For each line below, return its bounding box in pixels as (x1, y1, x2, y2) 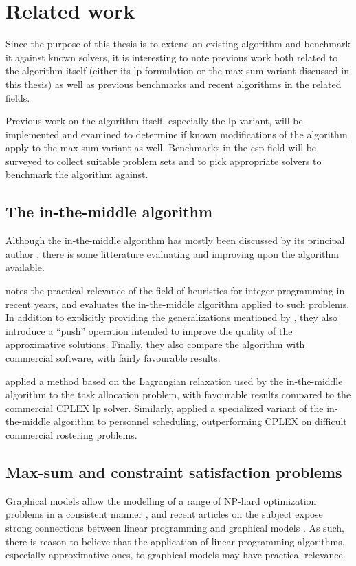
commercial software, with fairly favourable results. (5, 351, 221, 365)
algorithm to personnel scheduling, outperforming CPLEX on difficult (53, 414, 347, 428)
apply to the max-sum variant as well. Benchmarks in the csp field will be (5, 140, 317, 155)
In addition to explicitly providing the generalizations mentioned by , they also (5, 310, 337, 325)
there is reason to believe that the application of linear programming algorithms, (5, 534, 345, 548)
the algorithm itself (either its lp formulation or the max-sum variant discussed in (5, 63, 350, 78)
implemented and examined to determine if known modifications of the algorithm (5, 127, 348, 141)
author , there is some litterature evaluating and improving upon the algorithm (5, 246, 339, 261)
